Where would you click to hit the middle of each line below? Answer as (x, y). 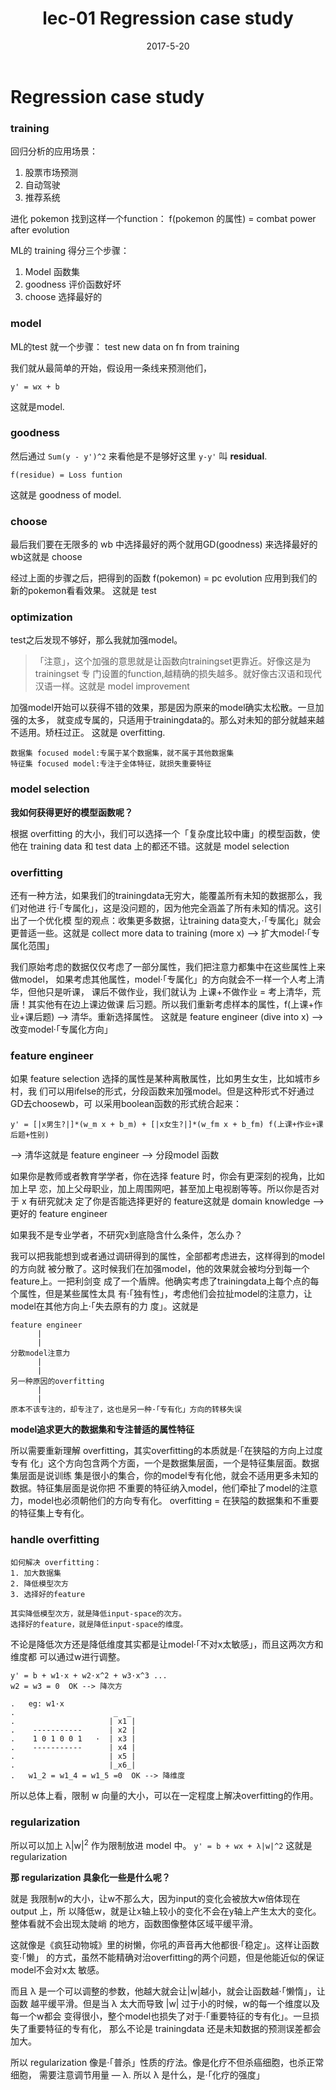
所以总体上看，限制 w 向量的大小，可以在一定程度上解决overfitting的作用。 (164, 1795)
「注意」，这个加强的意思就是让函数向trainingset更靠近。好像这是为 (173, 661)
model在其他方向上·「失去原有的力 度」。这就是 (104, 1306)
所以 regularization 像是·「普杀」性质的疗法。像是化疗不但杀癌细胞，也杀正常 (167, 2062)
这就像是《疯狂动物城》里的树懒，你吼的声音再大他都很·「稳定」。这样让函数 (165, 1944)
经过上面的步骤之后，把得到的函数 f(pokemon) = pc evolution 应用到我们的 (164, 578)
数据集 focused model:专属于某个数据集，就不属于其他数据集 (122, 753)
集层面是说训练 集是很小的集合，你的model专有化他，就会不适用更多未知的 (164, 1476)
